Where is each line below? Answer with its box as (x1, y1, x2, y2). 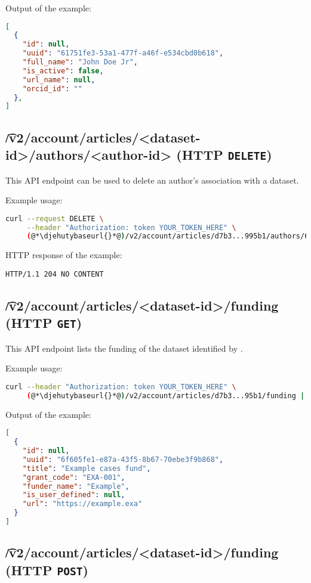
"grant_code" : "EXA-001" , (22, 473, 125, 482)
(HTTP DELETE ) (176, 145, 272, 164)
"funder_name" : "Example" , (22, 482, 130, 491)
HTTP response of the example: (5, 249, 122, 261)
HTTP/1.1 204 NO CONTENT (5, 269, 104, 278)
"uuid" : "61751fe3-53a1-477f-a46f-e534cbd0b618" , (22, 49, 224, 58)
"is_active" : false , (22, 66, 104, 75)
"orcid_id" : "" (22, 84, 82, 93)
